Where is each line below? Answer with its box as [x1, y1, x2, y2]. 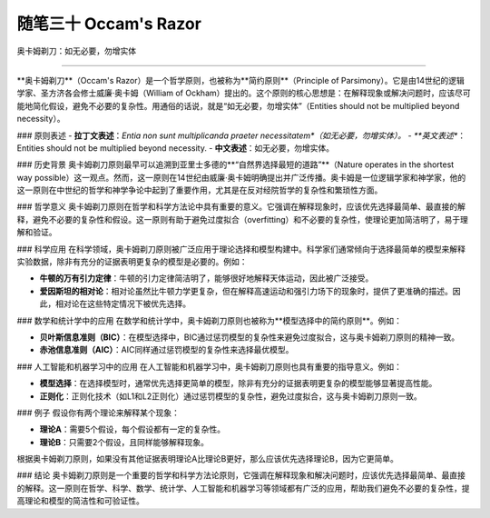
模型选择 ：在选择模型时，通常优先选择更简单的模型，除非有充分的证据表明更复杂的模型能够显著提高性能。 [39, 378, 437, 389]
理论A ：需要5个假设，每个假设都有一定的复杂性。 [39, 423, 226, 435]
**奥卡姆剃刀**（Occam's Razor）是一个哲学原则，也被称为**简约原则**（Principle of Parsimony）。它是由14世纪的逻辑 [16, 75, 465, 85]
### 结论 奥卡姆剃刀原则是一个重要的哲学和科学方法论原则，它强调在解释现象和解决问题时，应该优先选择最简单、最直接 [16, 470, 466, 481]
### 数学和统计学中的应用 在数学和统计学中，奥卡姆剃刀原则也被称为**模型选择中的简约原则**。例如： [16, 314, 403, 326]
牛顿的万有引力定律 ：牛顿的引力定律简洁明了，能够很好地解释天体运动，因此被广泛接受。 [39, 273, 374, 284]
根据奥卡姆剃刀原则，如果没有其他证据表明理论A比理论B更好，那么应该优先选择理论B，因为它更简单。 [16, 453, 398, 464]
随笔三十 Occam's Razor [16, 14, 201, 34]
